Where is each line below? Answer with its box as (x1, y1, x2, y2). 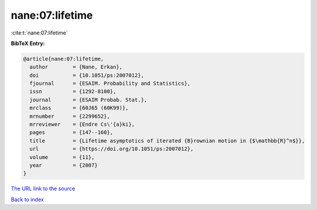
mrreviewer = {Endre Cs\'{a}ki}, (29, 121, 135, 128)
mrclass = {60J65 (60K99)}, (29, 105, 129, 111)
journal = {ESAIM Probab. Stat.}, (29, 97, 147, 103)
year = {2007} (29, 162, 98, 168)
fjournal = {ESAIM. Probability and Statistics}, (29, 80, 191, 87)
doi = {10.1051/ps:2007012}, (29, 72, 144, 78)
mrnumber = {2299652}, (29, 113, 110, 119)
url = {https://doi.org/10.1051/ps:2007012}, (29, 146, 194, 152)
